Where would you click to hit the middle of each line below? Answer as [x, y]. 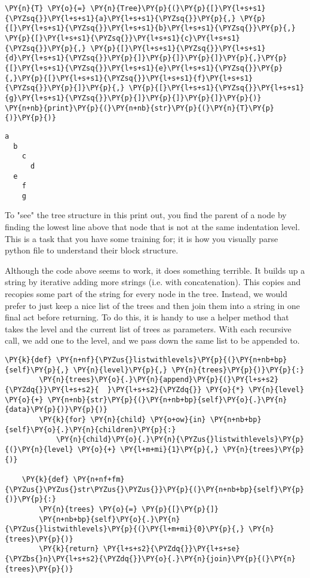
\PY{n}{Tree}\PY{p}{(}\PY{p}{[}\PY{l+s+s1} [178, 8]
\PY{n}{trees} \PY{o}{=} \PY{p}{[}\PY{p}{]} [129, 509]
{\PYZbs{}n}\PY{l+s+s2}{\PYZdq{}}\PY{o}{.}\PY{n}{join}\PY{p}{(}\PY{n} [150, 559]
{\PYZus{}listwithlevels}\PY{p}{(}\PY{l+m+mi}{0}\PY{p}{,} [125, 529]
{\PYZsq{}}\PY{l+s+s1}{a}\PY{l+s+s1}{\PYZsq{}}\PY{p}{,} [120, 18]
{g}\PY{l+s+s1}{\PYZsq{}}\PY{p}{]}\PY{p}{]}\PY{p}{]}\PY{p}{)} [133, 98]
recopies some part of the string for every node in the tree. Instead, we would [146, 294]
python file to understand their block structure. [92, 250]
